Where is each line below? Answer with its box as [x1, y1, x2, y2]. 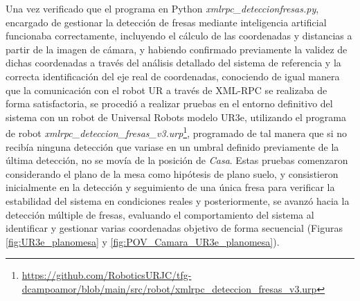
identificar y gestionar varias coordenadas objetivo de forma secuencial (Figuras [6, 221, 343, 235]
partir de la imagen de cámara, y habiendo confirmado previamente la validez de [6, 42, 348, 56]
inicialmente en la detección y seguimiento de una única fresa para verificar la [6, 180, 335, 194]
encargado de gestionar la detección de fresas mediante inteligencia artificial [6, 15, 327, 29]
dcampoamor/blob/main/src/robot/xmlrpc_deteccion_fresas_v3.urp [21, 281, 317, 295]
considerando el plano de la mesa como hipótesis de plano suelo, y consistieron [6, 166, 339, 181]
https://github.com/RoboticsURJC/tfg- [21, 268, 192, 282]
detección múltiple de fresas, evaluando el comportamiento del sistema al [6, 207, 314, 221]
